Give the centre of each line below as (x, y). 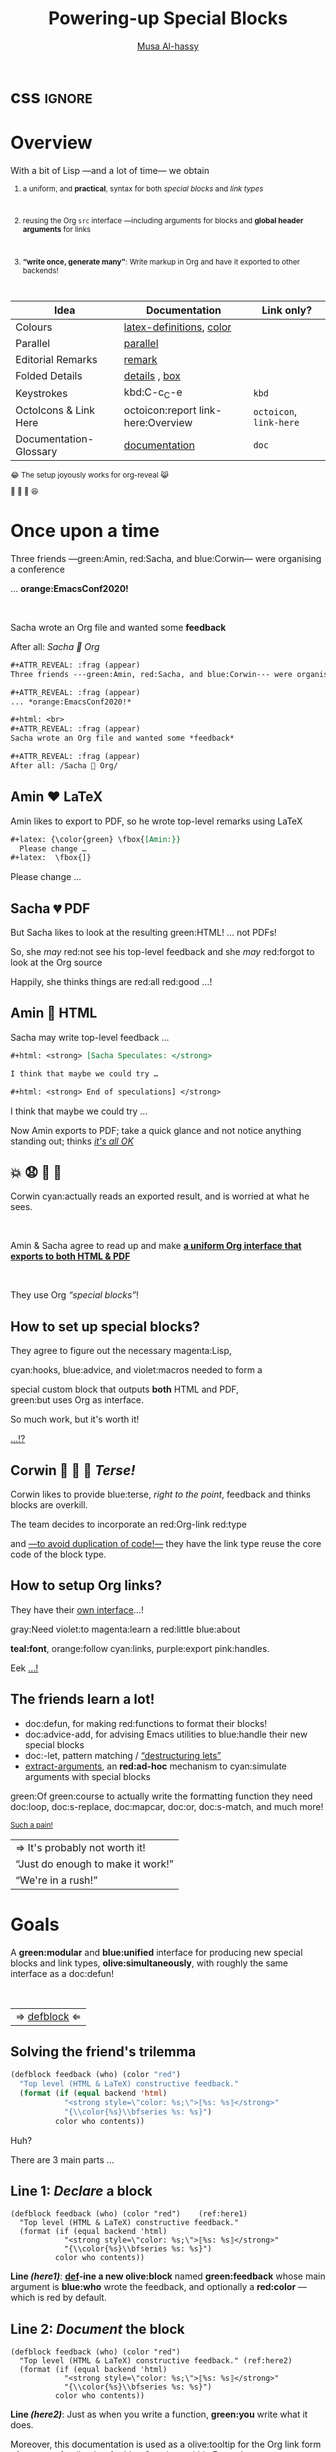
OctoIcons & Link (55, 410)
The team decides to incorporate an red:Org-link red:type (128, 1524)
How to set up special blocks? (105, 1326)
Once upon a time (85, 531)
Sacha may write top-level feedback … (90, 1037)
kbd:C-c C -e (153, 393)
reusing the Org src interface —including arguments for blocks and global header (163, 221)
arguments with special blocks (87, 1776)
